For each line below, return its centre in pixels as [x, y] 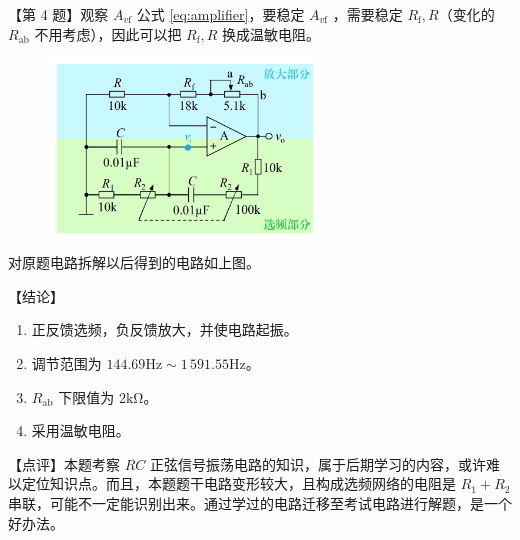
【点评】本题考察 [64, 463]
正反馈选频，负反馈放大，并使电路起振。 [164, 329]
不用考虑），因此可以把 [108, 33]
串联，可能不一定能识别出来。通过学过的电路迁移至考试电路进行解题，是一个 [260, 502]
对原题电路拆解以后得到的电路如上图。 [134, 262]
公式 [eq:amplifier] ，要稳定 [220, 14]
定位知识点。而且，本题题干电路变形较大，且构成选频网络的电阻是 [238, 483]
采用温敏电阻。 [80, 430]
